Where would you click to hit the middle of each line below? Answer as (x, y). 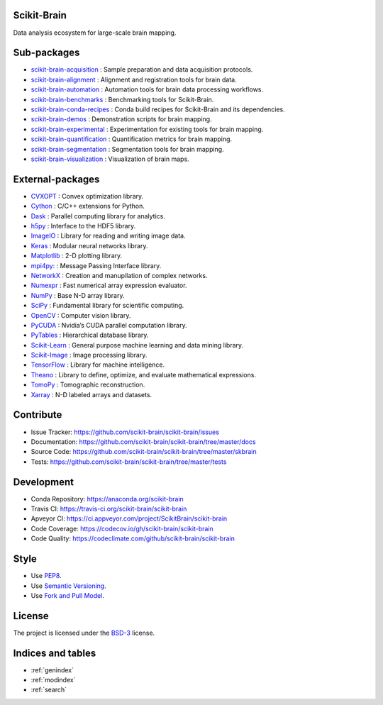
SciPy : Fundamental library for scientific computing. (107, 306)
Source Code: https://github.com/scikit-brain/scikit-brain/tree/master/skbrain (144, 452)
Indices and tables (55, 653)
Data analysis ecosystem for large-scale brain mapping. (95, 33)
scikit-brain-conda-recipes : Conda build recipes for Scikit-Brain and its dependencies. (158, 109)
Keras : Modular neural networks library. (89, 245)
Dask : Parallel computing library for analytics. (98, 216)
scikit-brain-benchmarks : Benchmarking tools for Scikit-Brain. (122, 99)
